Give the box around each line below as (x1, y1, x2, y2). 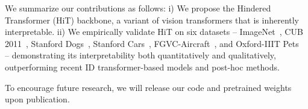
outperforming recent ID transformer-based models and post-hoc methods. (5, 60, 280, 73)
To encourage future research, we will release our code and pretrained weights (5, 81, 292, 93)
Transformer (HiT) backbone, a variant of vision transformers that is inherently (5, 13, 300, 26)
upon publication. (5, 93, 70, 105)
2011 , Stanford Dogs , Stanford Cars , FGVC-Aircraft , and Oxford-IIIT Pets (5, 37, 299, 49)
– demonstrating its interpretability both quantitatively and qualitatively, (5, 49, 276, 61)
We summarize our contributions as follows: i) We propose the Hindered (5, 2, 271, 14)
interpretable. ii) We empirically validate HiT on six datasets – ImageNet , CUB (5, 25, 303, 38)
